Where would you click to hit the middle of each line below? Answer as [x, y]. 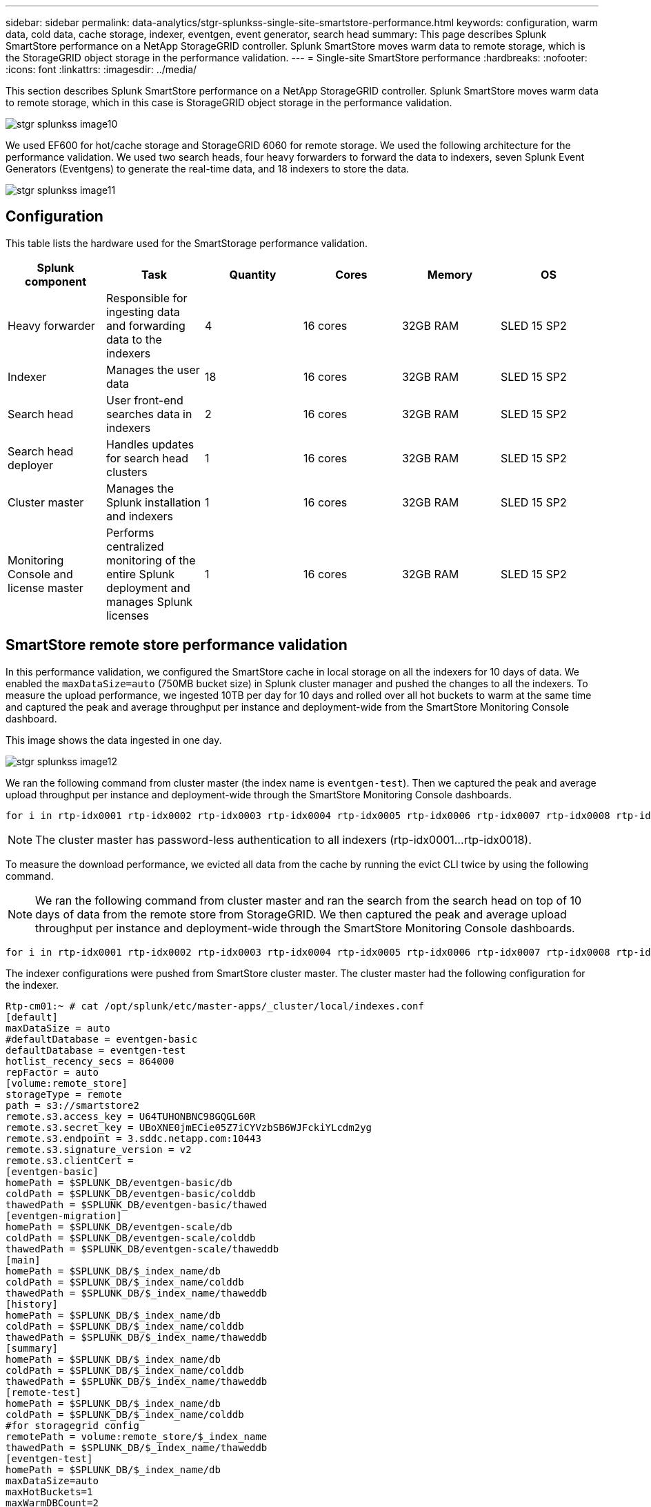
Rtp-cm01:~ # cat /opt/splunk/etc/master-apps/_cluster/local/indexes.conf [215, 1006]
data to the [134, 339]
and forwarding [146, 325]
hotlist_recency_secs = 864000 [90, 1061]
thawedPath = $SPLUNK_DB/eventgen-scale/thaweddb [142, 1249]
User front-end [144, 400]
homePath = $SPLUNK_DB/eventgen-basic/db [119, 1182]
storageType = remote [64, 1094]
